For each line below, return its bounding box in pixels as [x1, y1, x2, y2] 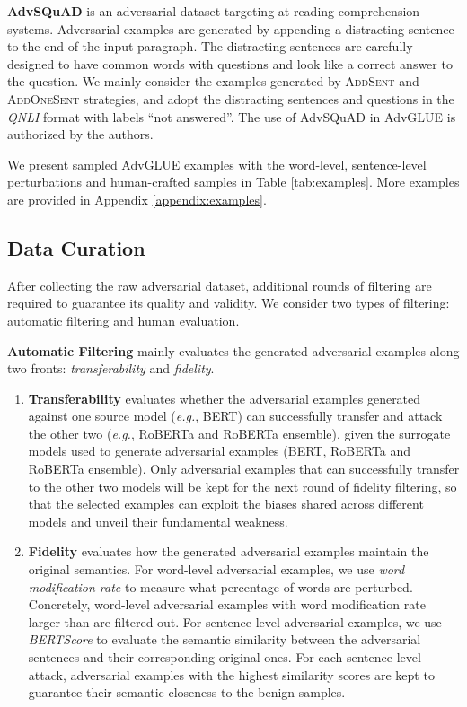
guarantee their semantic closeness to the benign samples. [28, 683, 346, 702]
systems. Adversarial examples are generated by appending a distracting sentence [7, 19, 454, 38]
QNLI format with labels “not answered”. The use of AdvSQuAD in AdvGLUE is [7, 107, 456, 126]
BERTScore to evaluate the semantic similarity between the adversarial [28, 630, 421, 649]
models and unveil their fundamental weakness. [28, 511, 288, 530]
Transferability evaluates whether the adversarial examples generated [28, 388, 421, 407]
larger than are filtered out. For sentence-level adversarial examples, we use [28, 612, 442, 631]
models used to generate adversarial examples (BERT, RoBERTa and [28, 441, 411, 460]
